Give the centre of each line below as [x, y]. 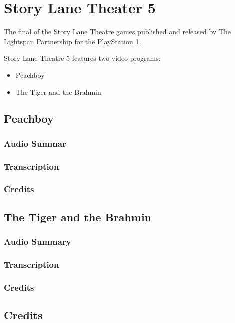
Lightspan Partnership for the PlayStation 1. [73, 41]
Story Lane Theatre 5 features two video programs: [82, 58]
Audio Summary [38, 241]
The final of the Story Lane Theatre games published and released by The [117, 32]
